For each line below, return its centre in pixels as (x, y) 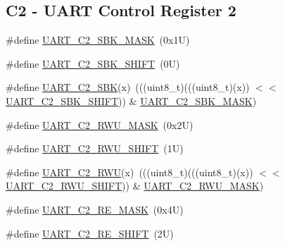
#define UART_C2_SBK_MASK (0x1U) (98, 40)
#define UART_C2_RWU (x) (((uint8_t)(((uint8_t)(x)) (129, 172)
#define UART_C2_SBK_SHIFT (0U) (93, 63)
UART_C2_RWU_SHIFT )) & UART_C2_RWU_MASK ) (135, 186)
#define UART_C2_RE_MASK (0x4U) (95, 209)
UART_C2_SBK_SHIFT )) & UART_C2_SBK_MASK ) (131, 100)
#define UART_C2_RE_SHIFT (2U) (90, 233)
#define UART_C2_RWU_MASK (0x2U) (100, 124)
